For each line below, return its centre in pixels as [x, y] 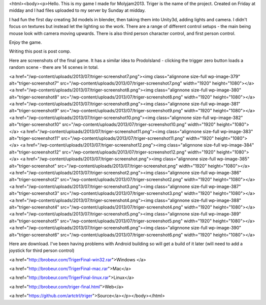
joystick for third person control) [42, 250]
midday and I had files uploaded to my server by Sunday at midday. [78, 10]
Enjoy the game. [25, 42]
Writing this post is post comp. [40, 51]
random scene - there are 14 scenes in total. [54, 67]
